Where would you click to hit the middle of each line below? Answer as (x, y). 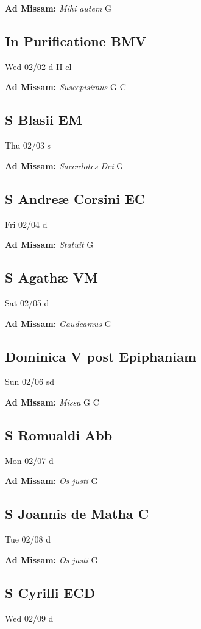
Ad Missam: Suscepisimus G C (65, 87)
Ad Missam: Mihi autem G (58, 8)
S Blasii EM (44, 120)
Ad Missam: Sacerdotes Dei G (64, 165)
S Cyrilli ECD (50, 592)
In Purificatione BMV (76, 40)
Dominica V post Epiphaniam (101, 356)
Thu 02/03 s (28, 145)
